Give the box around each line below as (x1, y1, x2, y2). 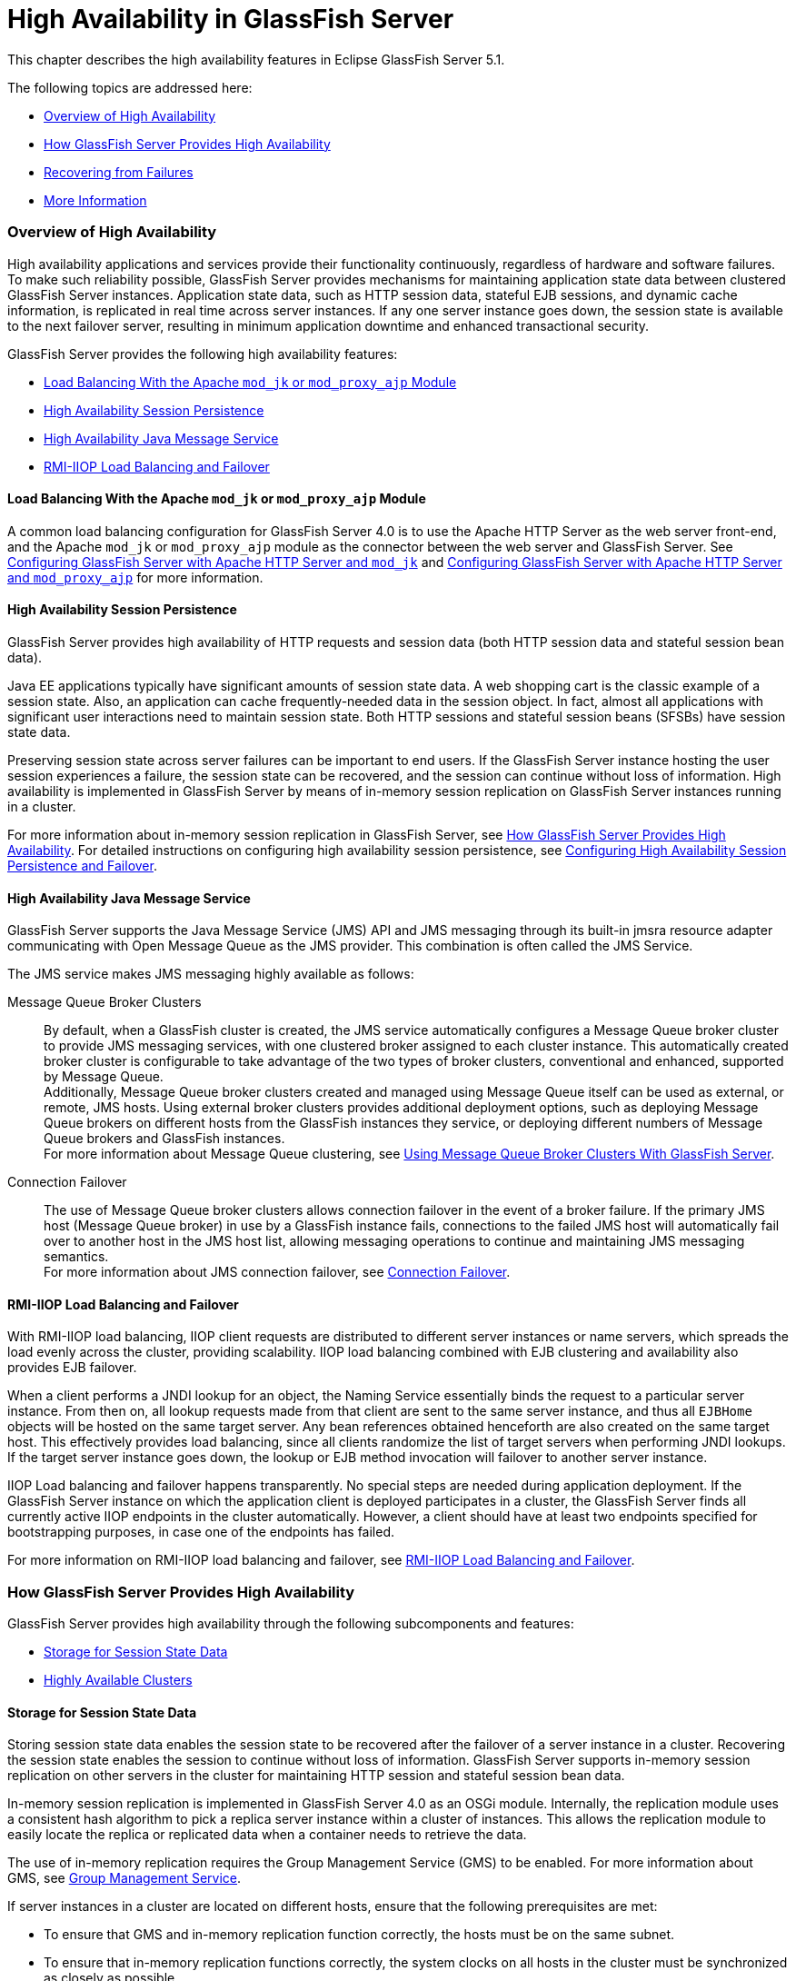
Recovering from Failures (44, 164, 194, 180)
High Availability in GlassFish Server (7, 4, 454, 35)
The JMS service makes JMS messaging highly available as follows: (7, 966, 414, 982)
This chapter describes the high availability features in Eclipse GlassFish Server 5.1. (7, 51, 505, 67)
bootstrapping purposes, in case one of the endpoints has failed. (7, 1524, 395, 1540)
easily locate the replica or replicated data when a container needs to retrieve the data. (7, 1827, 527, 1843)
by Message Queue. (44, 1069, 164, 1085)
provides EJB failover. (7, 1359, 137, 1376)
